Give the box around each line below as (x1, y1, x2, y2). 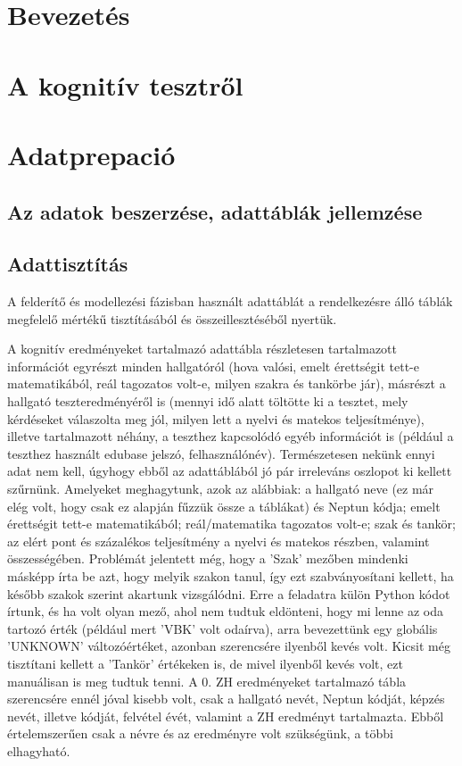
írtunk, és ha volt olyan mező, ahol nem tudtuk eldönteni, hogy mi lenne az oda (7, 602, 443, 620)
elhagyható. (7, 741, 70, 760)
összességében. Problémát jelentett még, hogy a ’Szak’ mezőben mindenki (7, 549, 408, 568)
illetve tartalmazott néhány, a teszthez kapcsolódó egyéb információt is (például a (7, 427, 454, 445)
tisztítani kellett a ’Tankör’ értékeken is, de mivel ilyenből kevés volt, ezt (7, 654, 403, 672)
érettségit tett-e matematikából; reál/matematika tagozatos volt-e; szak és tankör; (7, 514, 456, 533)
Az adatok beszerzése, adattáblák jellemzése (7, 197, 423, 225)
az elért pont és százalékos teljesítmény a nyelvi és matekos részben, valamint (7, 531, 430, 550)
